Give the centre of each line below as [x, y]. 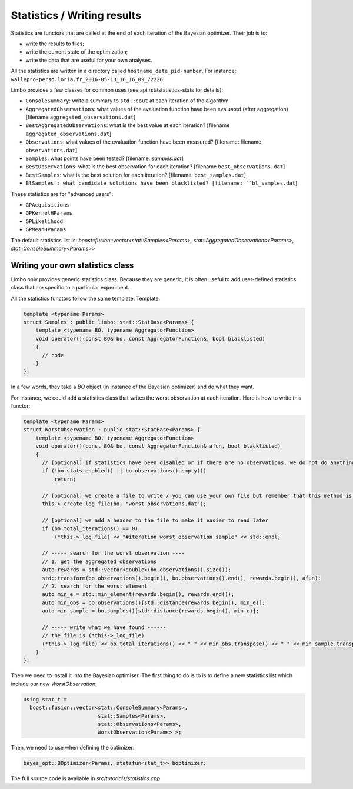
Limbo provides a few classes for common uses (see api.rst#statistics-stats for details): [117, 90]
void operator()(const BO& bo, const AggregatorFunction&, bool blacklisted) [151, 339]
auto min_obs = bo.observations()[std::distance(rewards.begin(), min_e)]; [154, 602]
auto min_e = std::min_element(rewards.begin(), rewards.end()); [138, 595]
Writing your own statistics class [72, 265]
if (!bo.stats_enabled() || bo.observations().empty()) [124, 471]
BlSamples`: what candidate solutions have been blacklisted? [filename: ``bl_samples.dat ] [161, 183]
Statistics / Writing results [76, 15]
